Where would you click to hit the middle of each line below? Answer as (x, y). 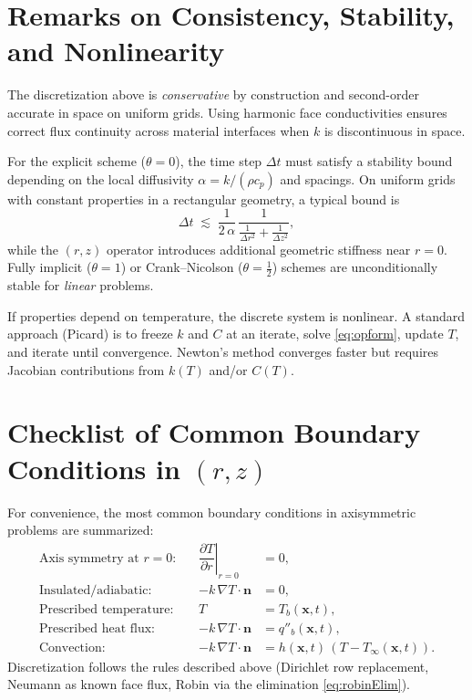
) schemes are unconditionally (355, 267)
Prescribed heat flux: (97, 628)
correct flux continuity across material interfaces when (159, 130)
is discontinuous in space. (395, 130)
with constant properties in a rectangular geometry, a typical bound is (204, 199)
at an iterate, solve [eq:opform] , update (335, 334)
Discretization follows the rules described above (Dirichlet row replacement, (218, 666)
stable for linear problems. (81, 285)
